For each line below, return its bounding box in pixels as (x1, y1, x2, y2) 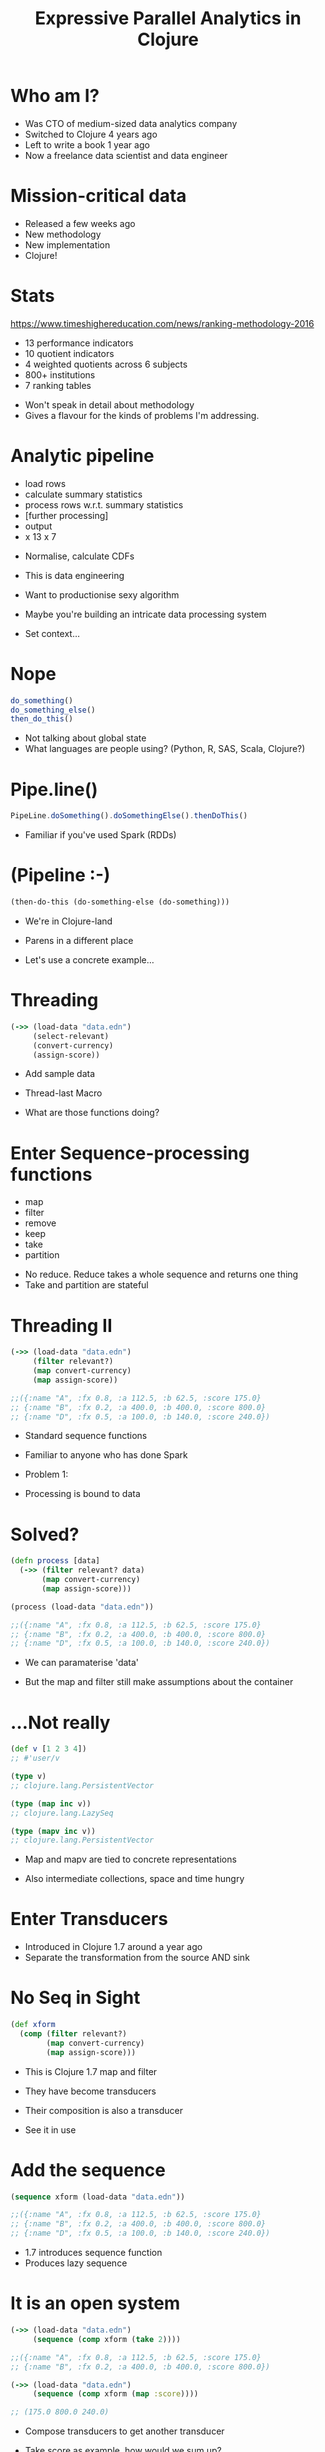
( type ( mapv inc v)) (10, 1826, 97, 1836)
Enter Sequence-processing (10, 1142, 250, 1164)
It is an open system (10, 2292, 181, 2315)
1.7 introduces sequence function (24, 2247, 163, 2259)
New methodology (24, 228, 102, 240)
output (24, 520, 53, 532)
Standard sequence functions (24, 1430, 148, 1442)
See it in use (24, 2123, 77, 2136)
